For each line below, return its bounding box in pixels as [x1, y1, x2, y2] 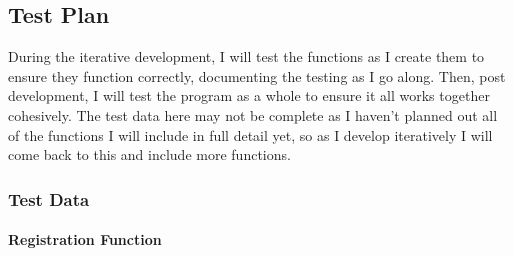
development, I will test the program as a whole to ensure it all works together [8, 85, 490, 106]
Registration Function [8, 229, 162, 250]
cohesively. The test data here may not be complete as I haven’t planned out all [8, 104, 498, 125]
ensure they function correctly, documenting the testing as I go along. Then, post [8, 65, 506, 86]
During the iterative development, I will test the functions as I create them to [8, 46, 485, 67]
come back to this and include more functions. [8, 144, 291, 165]
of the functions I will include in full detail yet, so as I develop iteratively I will [8, 124, 493, 145]
